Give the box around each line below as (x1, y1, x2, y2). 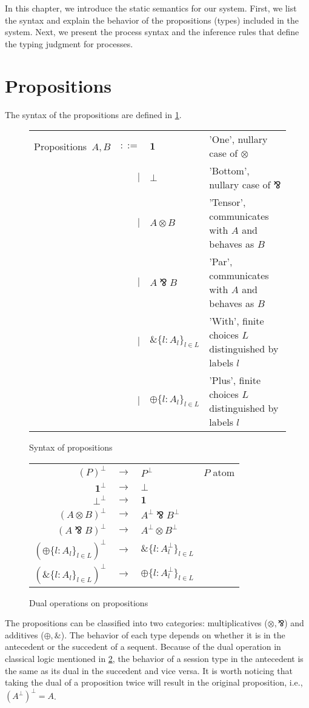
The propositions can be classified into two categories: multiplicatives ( (5, 617, 268, 629)
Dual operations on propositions (29, 596, 148, 609)
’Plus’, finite (209, 373, 261, 388)
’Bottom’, (209, 164, 250, 178)
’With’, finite (209, 314, 264, 328)
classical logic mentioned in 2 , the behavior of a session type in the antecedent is (5, 652, 304, 665)
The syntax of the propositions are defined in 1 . (5, 108, 182, 121)
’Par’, (209, 254, 233, 269)
